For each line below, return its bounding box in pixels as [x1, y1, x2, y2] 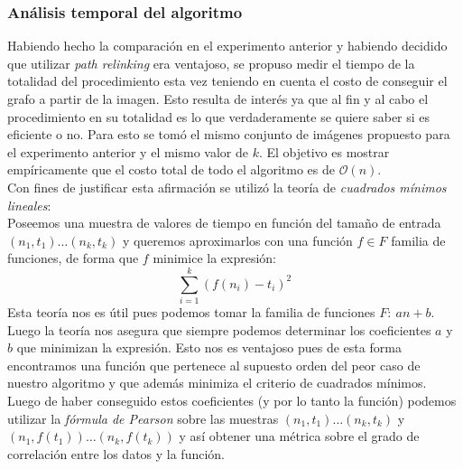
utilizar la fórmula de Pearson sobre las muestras [7, 408, 279, 427]
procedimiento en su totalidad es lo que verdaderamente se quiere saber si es [7, 107, 431, 126]
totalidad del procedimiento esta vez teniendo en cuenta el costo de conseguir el [7, 71, 448, 90]
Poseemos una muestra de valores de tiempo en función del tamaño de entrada [7, 213, 441, 232]
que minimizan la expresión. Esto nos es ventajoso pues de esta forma [16, 338, 402, 357]
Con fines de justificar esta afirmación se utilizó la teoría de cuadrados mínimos [7, 177, 447, 196]
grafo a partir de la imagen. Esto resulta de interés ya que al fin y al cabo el [7, 89, 429, 108]
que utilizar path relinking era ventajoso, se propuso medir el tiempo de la [7, 53, 415, 72]
